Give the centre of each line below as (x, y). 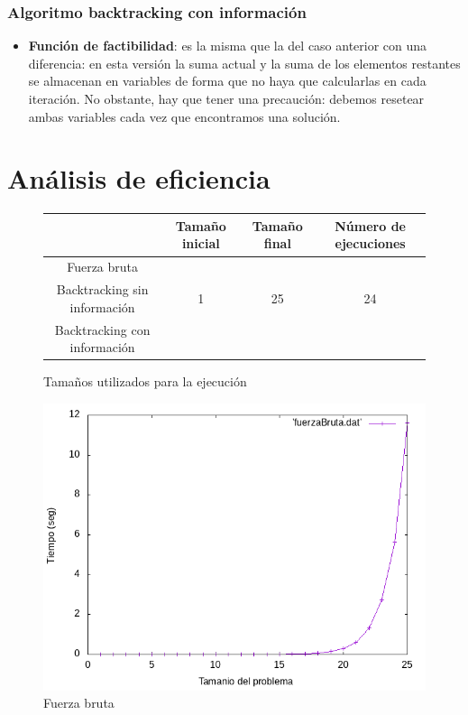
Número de (370, 225)
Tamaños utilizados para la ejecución (145, 381)
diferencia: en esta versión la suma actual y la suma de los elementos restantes (244, 63)
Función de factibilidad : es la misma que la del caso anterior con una (228, 46)
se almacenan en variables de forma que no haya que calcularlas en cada (227, 81)
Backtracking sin (102, 289)
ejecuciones (370, 243)
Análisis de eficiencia (139, 178)
